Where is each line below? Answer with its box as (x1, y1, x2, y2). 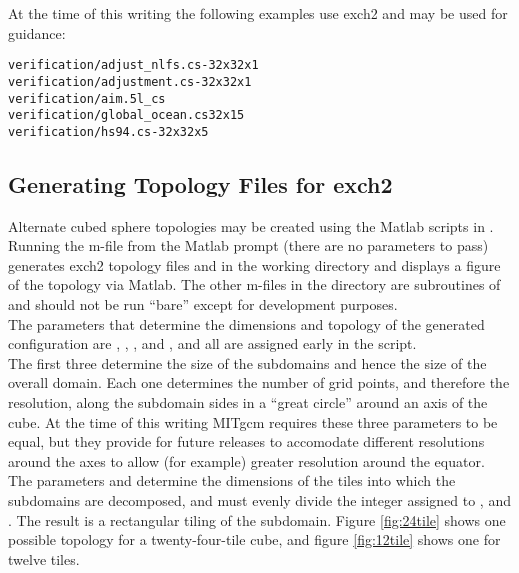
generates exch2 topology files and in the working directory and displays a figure (8, 254, 501, 275)
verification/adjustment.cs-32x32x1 (8, 74, 252, 89)
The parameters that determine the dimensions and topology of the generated (8, 313, 485, 334)
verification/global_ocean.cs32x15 (8, 108, 245, 123)
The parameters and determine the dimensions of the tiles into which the (8, 470, 456, 491)
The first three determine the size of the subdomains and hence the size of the (8, 352, 487, 373)
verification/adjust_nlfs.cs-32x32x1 (8, 58, 259, 73)
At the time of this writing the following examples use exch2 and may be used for (8, 3, 508, 23)
